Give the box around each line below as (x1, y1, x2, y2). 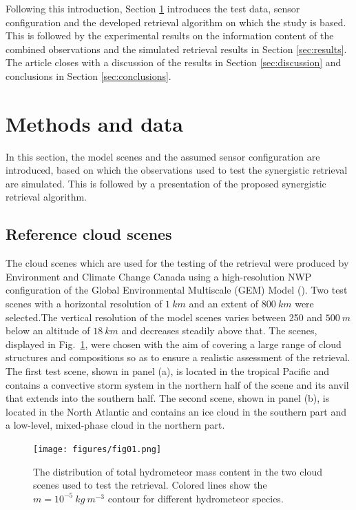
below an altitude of (6, 323, 90, 338)
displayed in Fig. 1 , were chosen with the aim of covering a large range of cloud (6, 336, 342, 351)
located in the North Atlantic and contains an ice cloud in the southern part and (6, 404, 346, 418)
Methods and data (6, 109, 183, 137)
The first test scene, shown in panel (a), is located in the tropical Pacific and (6, 364, 330, 378)
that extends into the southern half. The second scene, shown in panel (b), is (6, 391, 330, 405)
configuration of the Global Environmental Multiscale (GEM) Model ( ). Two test (6, 283, 348, 297)
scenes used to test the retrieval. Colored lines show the (33, 478, 267, 492)
